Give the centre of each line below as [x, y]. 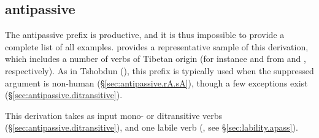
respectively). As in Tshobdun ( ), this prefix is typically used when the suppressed [159, 70]
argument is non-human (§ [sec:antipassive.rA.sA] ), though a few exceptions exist [156, 82]
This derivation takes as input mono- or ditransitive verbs [114, 115]
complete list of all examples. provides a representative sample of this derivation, [157, 46]
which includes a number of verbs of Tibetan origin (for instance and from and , [156, 59]
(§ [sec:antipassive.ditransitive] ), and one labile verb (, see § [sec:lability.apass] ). [152, 127]
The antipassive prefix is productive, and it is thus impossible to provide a [145, 35]
